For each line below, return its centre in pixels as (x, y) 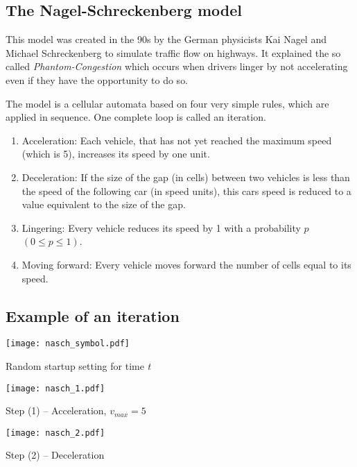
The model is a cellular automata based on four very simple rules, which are (167, 103)
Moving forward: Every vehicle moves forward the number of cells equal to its (186, 264)
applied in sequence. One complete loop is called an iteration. (136, 117)
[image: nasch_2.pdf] (55, 433)
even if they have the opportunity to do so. (97, 79)
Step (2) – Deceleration (55, 455)
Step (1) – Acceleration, (56, 410)
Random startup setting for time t (78, 365)
